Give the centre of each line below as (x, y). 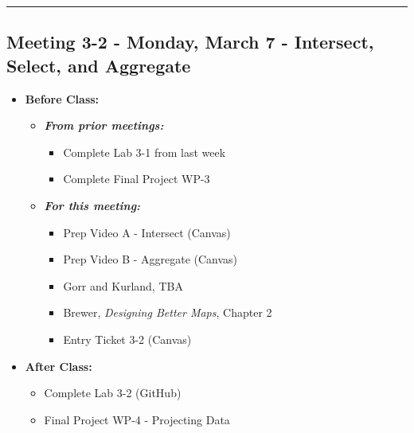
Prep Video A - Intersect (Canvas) (147, 232)
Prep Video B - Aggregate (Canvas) (150, 259)
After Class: (59, 366)
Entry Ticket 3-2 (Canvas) (127, 339)
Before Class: (62, 98)
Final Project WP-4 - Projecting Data (137, 419)
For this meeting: (92, 205)
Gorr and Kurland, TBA (123, 285)
